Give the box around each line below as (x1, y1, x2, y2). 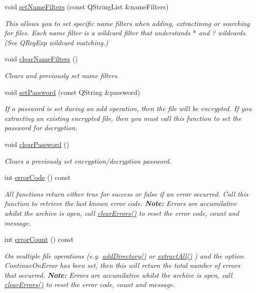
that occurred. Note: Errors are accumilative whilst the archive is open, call (4, 269, 232, 280)
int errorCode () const (4, 172, 71, 182)
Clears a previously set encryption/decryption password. (4, 155, 172, 166)
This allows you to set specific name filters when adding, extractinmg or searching (4, 18, 250, 28)
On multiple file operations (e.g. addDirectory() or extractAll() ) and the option (4, 250, 244, 261)
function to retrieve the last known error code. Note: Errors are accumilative (4, 198, 237, 208)
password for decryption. (4, 122, 77, 133)
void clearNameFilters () (4, 54, 78, 64)
